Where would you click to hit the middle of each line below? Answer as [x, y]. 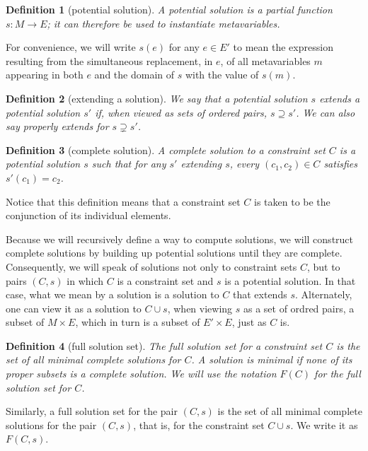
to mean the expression [283, 47]
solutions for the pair [51, 424]
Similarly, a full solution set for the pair [92, 411]
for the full [338, 374]
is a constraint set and [165, 280]
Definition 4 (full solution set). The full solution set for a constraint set [164, 345]
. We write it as [324, 424]
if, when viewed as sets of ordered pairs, [181, 112]
